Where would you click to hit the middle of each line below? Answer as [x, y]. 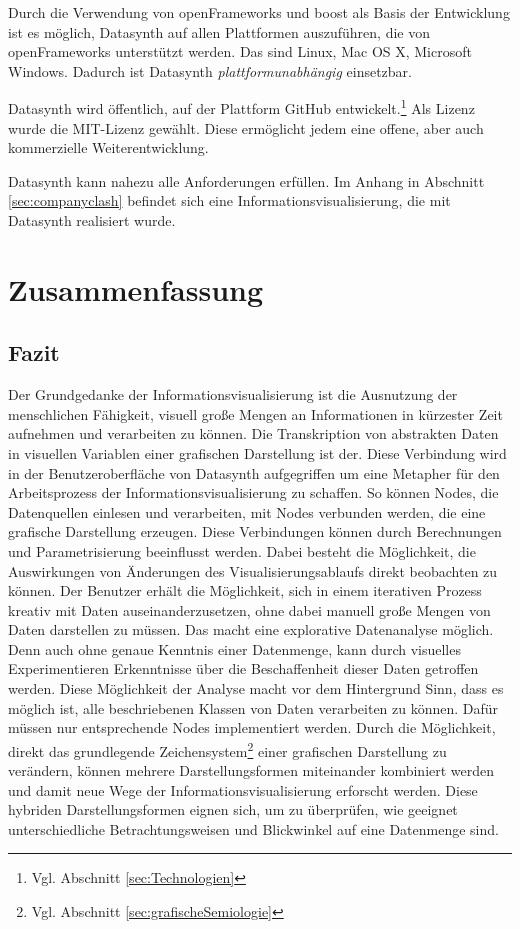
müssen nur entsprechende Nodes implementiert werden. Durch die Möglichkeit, [252, 727]
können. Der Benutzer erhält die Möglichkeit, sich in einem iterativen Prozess [245, 590]
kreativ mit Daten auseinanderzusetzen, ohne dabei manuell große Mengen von [249, 609]
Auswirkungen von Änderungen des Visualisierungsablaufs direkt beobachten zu [253, 570]
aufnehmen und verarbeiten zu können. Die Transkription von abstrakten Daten [253, 433]
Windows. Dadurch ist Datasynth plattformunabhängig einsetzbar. [210, 70]
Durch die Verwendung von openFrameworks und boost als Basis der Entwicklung [259, 12]
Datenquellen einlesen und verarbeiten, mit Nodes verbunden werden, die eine [247, 511]
